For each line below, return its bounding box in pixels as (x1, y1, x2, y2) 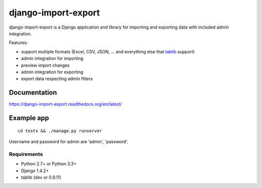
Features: (9, 40, 28, 46)
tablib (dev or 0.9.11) (21, 174, 62, 180)
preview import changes (21, 62, 70, 68)
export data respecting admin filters (21, 76, 93, 82)
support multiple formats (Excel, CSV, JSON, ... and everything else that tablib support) (21, 48, 195, 54)
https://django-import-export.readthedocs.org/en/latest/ (9, 101, 122, 107)
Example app (9, 114, 49, 122)
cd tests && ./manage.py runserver (17, 128, 102, 133)
